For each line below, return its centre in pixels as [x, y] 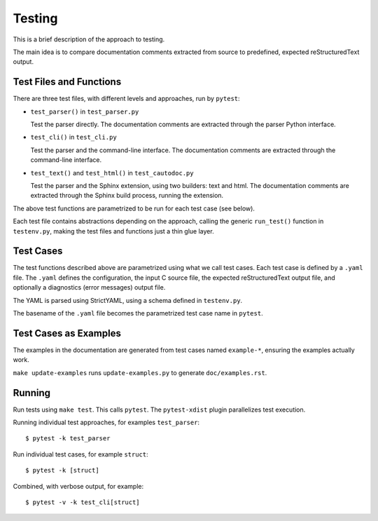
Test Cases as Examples [67, 333]
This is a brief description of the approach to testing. [89, 39]
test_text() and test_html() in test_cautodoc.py [112, 172]
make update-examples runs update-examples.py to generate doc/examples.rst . [140, 372]
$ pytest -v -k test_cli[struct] [83, 502]
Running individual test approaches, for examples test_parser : [106, 422]
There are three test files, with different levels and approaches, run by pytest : [127, 99]
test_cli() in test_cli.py [73, 137]
